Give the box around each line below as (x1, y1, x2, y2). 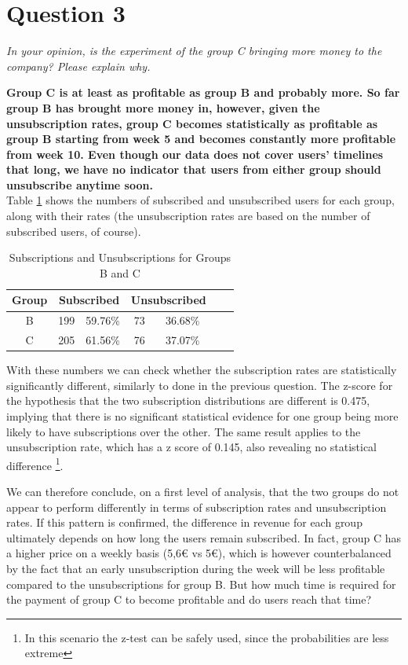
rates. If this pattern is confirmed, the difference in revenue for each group (6, 514, 362, 531)
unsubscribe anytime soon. (6, 176, 153, 193)
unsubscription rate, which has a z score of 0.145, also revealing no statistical (6, 439, 377, 455)
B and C (99, 264, 140, 281)
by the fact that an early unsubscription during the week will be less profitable (6, 560, 385, 576)
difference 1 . (6, 454, 64, 473)
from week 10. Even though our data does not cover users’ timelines (6, 145, 384, 162)
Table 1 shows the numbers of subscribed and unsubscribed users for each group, (6, 192, 395, 208)
